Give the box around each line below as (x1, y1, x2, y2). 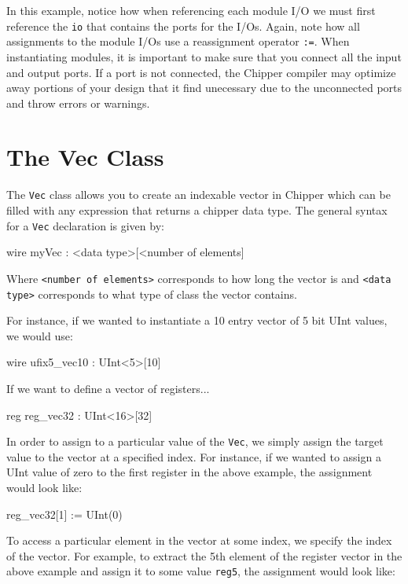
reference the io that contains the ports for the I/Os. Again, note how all (6, 17, 360, 34)
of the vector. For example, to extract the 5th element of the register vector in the (6, 547, 402, 564)
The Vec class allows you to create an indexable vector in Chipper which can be (6, 186, 391, 203)
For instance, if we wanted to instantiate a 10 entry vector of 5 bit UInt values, (6, 312, 388, 329)
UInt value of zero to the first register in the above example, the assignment (6, 464, 373, 480)
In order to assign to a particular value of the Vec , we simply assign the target (6, 433, 384, 450)
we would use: (6, 327, 73, 343)
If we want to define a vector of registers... (6, 380, 210, 396)
